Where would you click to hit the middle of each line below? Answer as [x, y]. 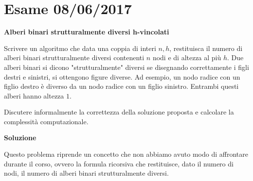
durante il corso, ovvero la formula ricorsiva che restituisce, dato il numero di [119, 163]
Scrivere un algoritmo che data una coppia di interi [80, 48]
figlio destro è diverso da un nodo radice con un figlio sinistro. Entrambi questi [121, 86]
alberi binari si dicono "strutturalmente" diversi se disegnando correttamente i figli [126, 67]
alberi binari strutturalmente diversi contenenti [74, 58]
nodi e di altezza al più [187, 58]
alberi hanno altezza [34, 95]
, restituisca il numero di [206, 48]
